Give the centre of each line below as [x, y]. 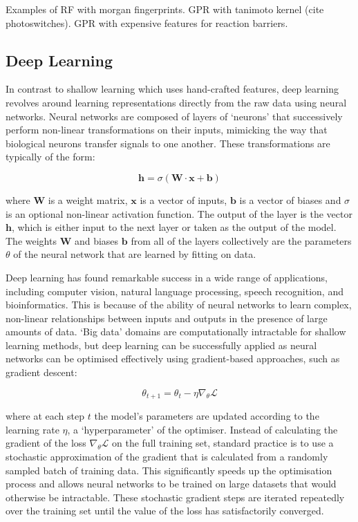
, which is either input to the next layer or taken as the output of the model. [174, 227]
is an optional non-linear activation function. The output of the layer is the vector [179, 213]
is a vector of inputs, [183, 199]
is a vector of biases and [290, 199]
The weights [31, 240]
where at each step [45, 416]
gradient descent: [41, 372]
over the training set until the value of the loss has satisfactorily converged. [165, 511]
